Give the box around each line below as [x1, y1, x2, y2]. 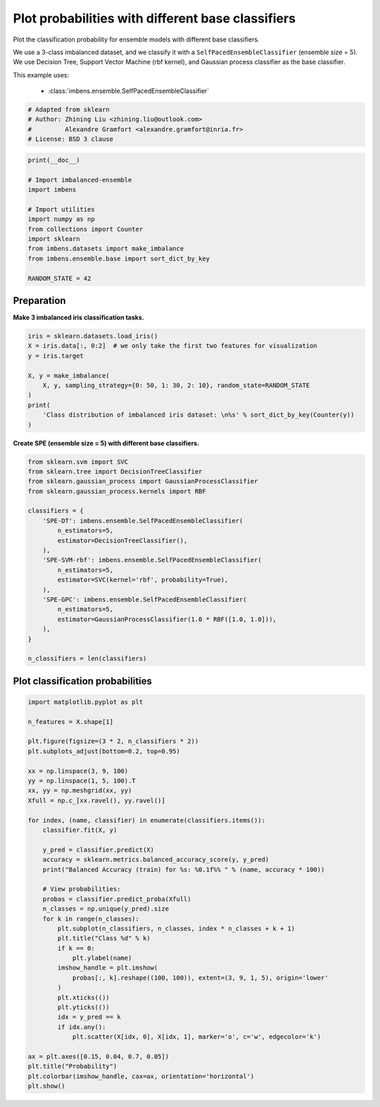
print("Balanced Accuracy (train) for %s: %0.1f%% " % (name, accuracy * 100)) [42, 866, 325, 873]
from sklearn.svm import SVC [27, 457, 129, 466]
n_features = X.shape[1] [27, 718, 114, 726]
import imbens [27, 186, 77, 194]
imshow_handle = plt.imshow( [57, 964, 158, 972]
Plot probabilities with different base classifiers [13, 11, 296, 26]
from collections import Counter [27, 225, 144, 233]
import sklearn [27, 234, 80, 243]
